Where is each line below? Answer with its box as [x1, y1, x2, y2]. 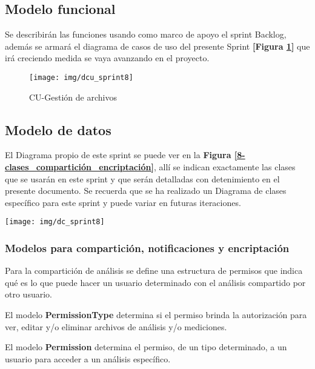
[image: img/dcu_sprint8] [29, 73, 133, 82]
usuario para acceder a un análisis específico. [5, 352, 171, 365]
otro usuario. [5, 288, 52, 301]
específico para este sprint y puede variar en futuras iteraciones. [5, 196, 241, 208]
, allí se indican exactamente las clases [153, 161, 296, 173]
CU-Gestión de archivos [29, 90, 117, 103]
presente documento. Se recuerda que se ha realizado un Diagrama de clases [5, 184, 287, 197]
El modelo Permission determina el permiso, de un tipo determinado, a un [5, 341, 287, 353]
